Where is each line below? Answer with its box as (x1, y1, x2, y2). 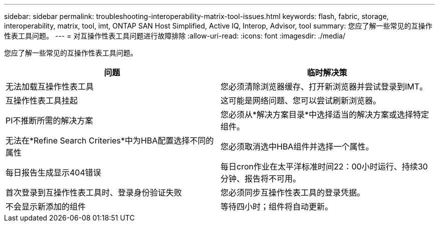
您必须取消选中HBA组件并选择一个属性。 (221, 141, 374, 151)
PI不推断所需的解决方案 (6, 115, 93, 125)
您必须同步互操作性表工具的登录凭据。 (221, 187, 365, 197)
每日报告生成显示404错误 (6, 167, 101, 177)
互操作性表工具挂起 (6, 95, 78, 105)
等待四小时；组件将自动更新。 (221, 201, 333, 211)
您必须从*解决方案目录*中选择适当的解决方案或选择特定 (221, 109, 429, 119)
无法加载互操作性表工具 (6, 81, 94, 91)
